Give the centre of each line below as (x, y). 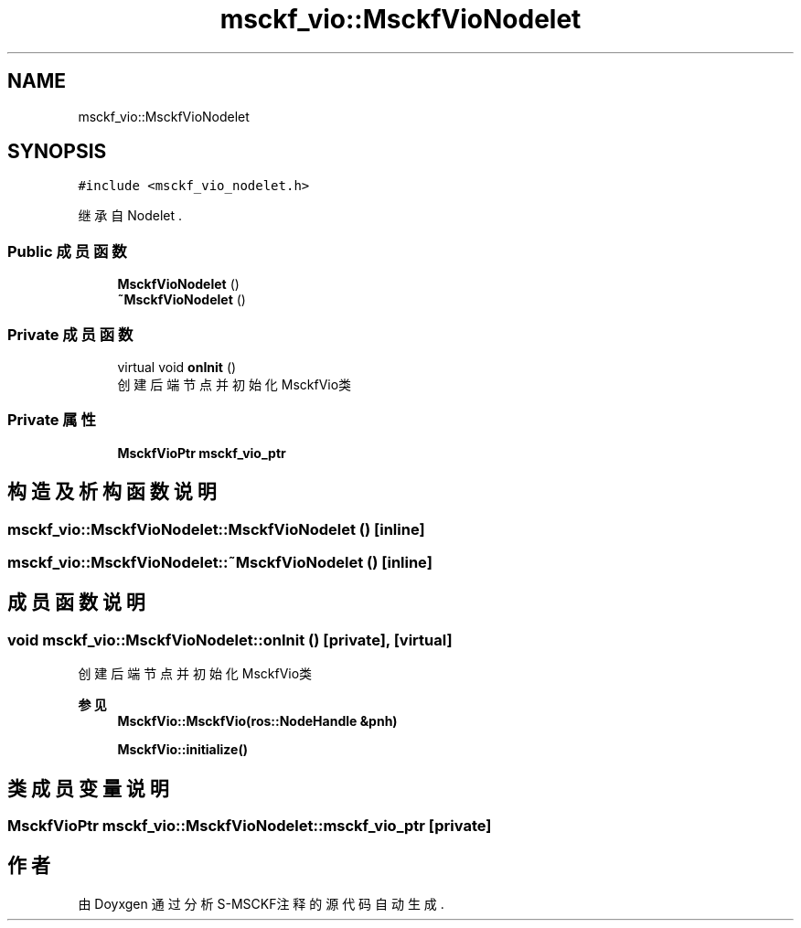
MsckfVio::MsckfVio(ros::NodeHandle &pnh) (257, 721)
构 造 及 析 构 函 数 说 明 (112, 492)
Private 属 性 (52, 420)
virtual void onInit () (177, 367)
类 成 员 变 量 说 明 (88, 788)
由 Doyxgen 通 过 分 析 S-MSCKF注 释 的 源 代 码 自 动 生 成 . (261, 903)
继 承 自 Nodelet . (130, 216)
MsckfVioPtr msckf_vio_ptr (202, 453)
